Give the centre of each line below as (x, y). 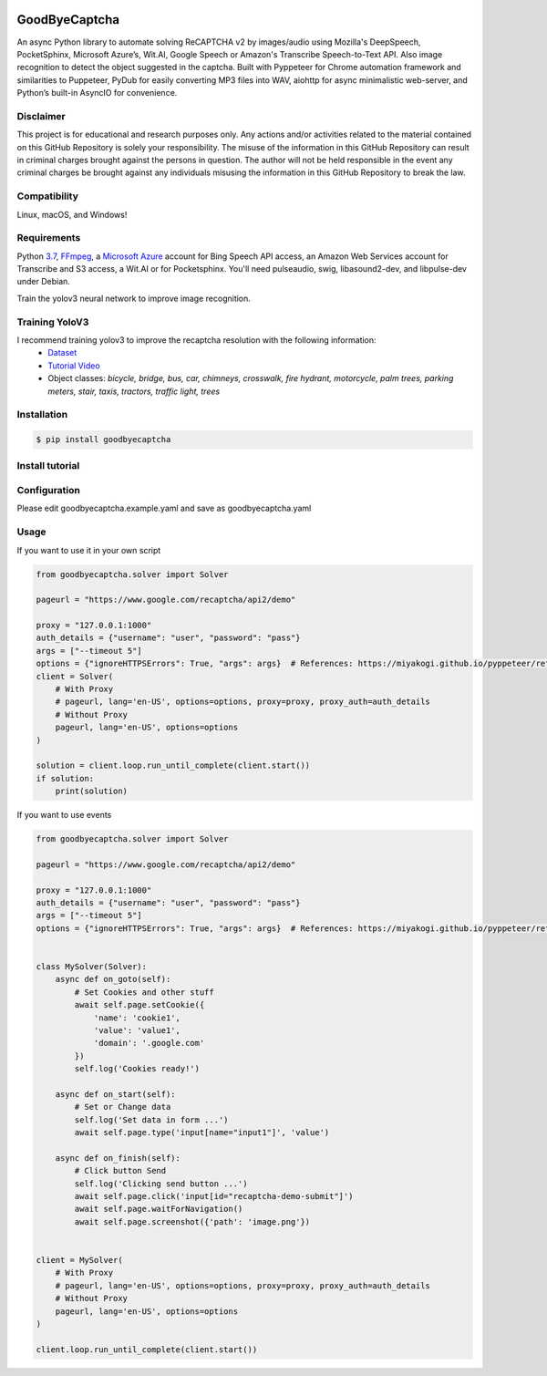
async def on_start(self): (116, 1094)
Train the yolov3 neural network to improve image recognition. (134, 298)
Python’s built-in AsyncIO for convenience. (97, 93)
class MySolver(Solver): (92, 967)
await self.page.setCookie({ (139, 1005)
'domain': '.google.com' (149, 1043)
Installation (42, 415)
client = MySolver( (79, 1260)
